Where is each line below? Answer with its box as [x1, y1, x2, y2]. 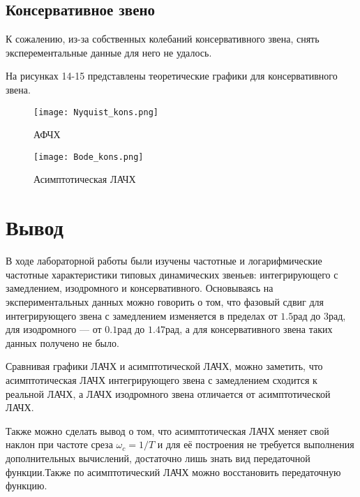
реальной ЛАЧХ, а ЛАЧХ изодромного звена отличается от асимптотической [6, 386, 331, 401]
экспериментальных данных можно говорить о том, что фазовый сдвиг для [6, 294, 324, 309]
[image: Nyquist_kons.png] [33, 107, 158, 117]
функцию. [6, 478, 47, 493]
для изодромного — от [6, 322, 102, 336]
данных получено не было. [6, 335, 119, 350]
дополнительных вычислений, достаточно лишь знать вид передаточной [6, 450, 310, 465]
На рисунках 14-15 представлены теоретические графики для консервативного [6, 68, 338, 83]
